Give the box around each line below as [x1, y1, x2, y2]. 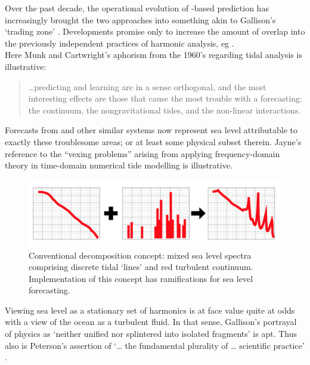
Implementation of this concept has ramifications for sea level [29, 272, 253, 284]
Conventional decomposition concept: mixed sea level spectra [29, 249, 252, 261]
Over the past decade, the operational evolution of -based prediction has [5, 2, 269, 14]
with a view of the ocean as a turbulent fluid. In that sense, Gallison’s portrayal [5, 315, 297, 328]
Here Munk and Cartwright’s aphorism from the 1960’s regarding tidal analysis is [5, 48, 302, 61]
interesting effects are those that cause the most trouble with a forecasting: [28, 92, 302, 105]
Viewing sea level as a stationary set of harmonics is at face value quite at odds [5, 303, 295, 316]
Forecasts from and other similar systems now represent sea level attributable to [5, 124, 298, 136]
